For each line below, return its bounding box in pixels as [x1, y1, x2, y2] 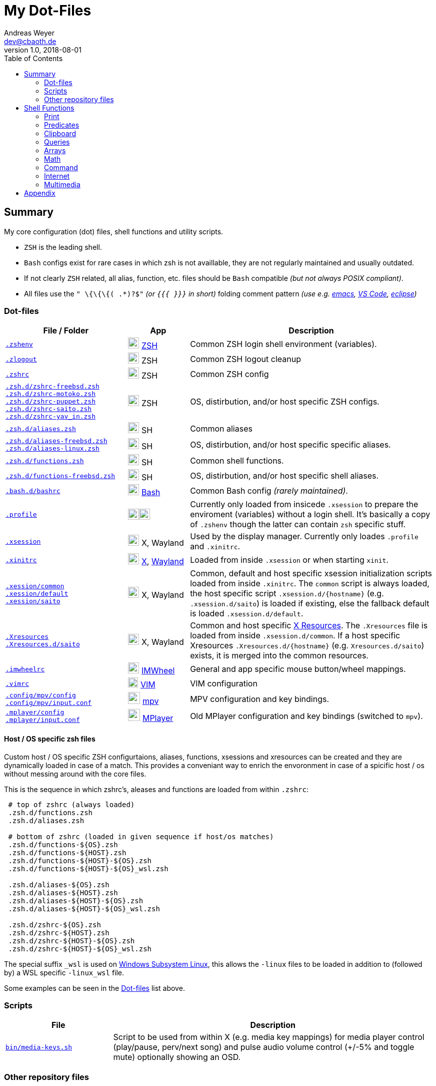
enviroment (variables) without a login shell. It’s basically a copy [190, 509, 430, 520]
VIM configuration [190, 678, 257, 689]
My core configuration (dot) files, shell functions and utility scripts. [4, 227, 223, 236]
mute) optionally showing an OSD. [113, 1052, 241, 1062]
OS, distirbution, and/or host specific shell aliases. [190, 471, 379, 481]
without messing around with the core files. [4, 769, 146, 778]
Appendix [24, 188, 55, 197]
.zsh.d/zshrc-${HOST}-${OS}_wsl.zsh [8, 944, 152, 953]
